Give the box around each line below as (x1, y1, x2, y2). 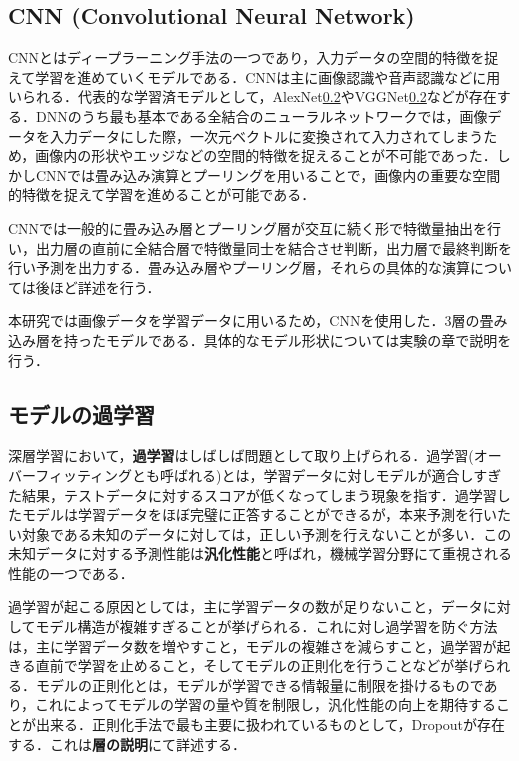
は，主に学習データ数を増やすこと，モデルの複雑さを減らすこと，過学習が (8, 635, 497, 656)
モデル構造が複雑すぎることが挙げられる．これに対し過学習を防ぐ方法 (35, 616, 498, 637)
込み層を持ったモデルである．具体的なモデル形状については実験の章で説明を (8, 329, 512, 350)
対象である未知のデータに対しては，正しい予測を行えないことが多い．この (21, 523, 512, 544)
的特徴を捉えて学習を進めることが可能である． (8, 184, 316, 205)
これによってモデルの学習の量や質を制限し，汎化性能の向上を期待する (35, 694, 496, 715)
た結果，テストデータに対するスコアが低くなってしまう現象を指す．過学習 (8, 484, 497, 505)
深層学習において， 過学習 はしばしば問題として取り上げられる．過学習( (8, 445, 474, 466)
